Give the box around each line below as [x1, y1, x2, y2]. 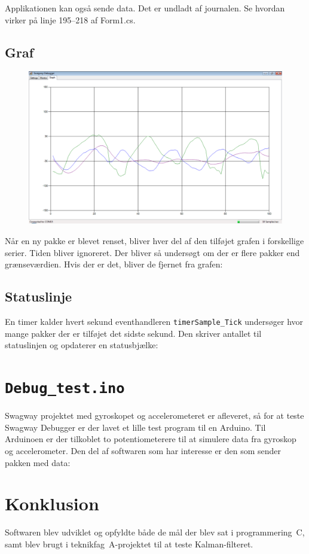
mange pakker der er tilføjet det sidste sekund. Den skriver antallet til [5, 327, 262, 339]
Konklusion [5, 491, 99, 516]
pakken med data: [5, 456, 71, 468]
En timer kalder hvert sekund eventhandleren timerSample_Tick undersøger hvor [5, 315, 304, 328]
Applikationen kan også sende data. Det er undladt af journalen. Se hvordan [5, 2, 285, 14]
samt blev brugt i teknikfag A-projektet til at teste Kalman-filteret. [5, 537, 253, 550]
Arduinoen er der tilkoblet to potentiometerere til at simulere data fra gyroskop [5, 433, 296, 445]
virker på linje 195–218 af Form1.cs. [5, 13, 136, 26]
